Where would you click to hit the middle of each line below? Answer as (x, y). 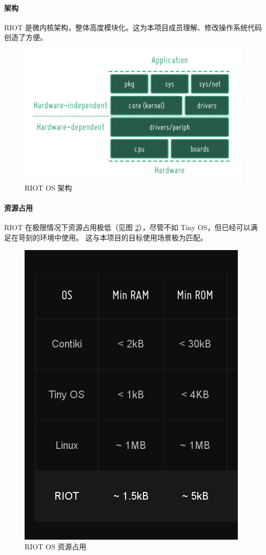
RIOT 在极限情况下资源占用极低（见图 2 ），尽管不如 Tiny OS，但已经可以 (127, 227)
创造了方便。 (26, 37)
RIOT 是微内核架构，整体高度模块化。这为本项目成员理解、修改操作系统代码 (133, 27)
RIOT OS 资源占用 (56, 547)
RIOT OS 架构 (48, 188)
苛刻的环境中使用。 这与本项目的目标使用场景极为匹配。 (113, 238)
